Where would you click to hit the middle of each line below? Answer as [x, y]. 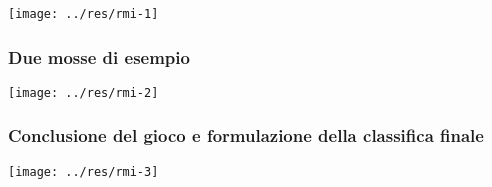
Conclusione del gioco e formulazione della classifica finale [246, 135]
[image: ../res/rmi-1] [83, 14]
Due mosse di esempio [99, 56]
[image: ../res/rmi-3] [83, 171]
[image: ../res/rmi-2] [83, 92]
